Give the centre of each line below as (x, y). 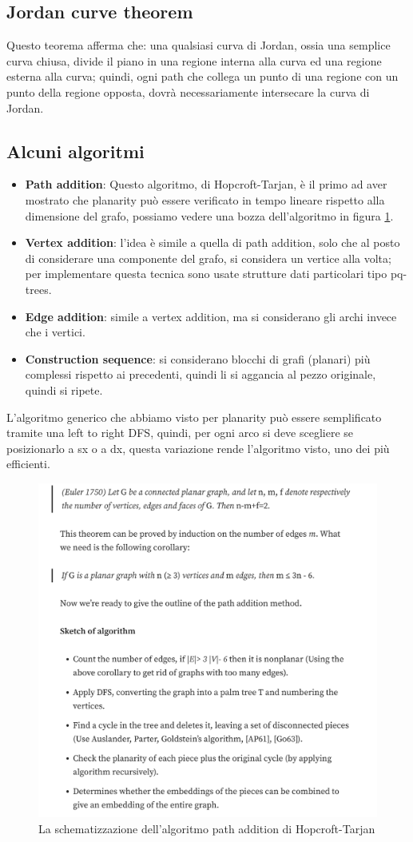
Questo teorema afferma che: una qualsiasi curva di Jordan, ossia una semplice (199, 45)
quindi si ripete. (64, 389)
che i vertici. (55, 332)
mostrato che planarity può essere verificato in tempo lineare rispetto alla (205, 199)
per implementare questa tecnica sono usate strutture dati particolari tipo (206, 274)
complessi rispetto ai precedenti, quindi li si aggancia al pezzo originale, (201, 374)
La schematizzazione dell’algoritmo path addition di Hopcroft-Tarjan (207, 829)
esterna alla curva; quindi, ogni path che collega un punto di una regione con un (203, 76)
